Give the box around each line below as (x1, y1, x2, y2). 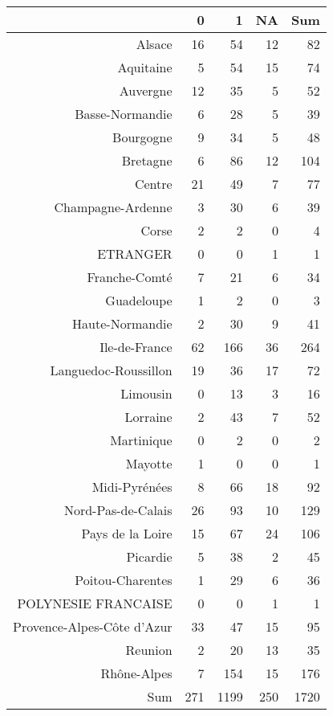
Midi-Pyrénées (91, 477, 173, 496)
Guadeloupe (105, 291, 173, 309)
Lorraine (124, 407, 173, 426)
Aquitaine (117, 58, 173, 76)
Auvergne (119, 81, 173, 100)
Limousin (120, 384, 173, 403)
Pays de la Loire (81, 524, 173, 542)
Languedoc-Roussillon (50, 361, 173, 379)
